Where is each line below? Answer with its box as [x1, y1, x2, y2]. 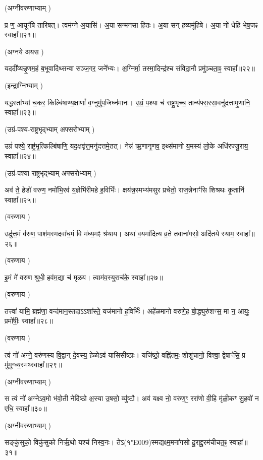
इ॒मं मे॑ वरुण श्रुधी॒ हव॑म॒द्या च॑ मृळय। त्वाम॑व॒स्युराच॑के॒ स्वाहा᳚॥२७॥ [5, 272, 163, 282]
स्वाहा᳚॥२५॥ [5, 194, 36, 205]
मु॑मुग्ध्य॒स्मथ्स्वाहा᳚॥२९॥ [5, 359, 62, 370]
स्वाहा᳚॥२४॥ [5, 150, 36, 161]
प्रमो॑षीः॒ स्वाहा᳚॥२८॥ [5, 315, 53, 326]
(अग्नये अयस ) [5, 46, 44, 56]
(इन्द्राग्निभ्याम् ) [5, 80, 43, 90]
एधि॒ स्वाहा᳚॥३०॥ [5, 403, 47, 414]
